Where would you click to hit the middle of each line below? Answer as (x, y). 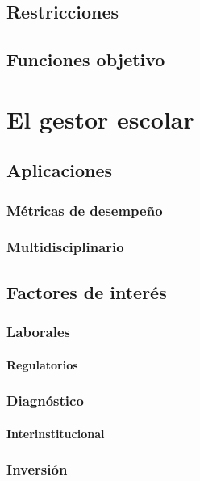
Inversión (37, 469)
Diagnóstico (45, 401)
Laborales (39, 332)
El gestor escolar (100, 118)
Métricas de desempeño (85, 210)
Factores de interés (87, 291)
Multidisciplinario (65, 247)
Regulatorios (42, 364)
